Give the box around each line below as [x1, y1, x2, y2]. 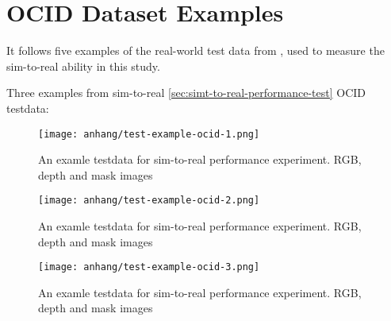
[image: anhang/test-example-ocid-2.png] [38, 195, 260, 207]
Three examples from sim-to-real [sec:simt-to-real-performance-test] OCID [6, 84, 366, 101]
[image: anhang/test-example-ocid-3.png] [38, 261, 260, 273]
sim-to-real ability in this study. [6, 57, 160, 74]
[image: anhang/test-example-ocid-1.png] [38, 128, 260, 140]
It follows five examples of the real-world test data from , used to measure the [6, 42, 385, 59]
